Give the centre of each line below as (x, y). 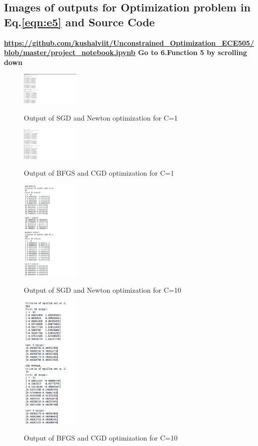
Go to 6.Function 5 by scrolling (193, 52)
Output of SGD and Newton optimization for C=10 (102, 290)
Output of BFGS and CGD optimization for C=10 (101, 438)
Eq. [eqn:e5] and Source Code (79, 22)
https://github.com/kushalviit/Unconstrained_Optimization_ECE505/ (129, 42)
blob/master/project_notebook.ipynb (70, 52)
